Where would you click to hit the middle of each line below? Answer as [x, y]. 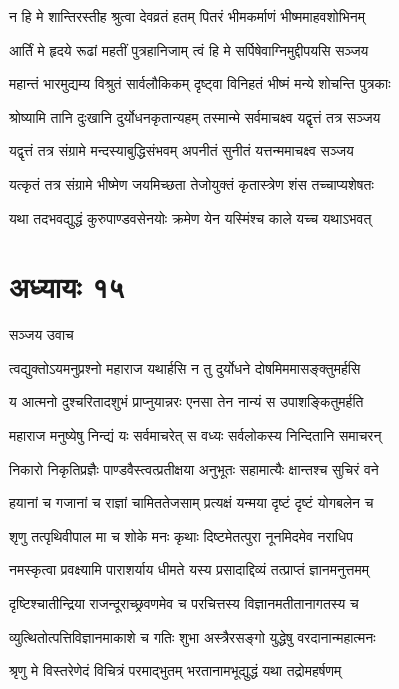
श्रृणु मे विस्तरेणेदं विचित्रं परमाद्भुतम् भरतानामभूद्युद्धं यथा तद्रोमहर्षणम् [175, 670]
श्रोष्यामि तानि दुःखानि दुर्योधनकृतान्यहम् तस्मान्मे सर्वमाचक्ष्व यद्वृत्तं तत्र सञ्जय [195, 116]
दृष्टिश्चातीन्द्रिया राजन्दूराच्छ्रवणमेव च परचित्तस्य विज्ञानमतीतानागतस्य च [184, 603]
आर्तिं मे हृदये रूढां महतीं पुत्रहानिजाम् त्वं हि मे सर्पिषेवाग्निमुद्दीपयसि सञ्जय [189, 49]
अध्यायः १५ [67, 286]
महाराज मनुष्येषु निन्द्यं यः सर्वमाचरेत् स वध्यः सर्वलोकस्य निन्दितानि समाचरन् [195, 435]
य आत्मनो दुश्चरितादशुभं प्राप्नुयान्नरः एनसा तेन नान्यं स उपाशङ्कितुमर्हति [186, 401]
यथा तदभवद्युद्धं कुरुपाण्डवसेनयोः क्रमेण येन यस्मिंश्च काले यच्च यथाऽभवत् [190, 217]
